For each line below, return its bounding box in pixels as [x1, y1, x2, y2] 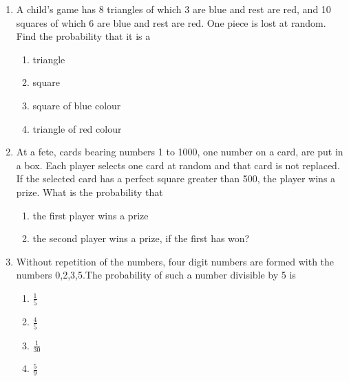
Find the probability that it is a [16, 29, 151, 43]
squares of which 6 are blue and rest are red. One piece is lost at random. [16, 15, 326, 30]
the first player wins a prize [32, 208, 149, 222]
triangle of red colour [32, 121, 122, 135]
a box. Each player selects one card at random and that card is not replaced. [16, 157, 340, 172]
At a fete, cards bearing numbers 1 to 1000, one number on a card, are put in [16, 144, 343, 159]
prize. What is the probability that [16, 184, 163, 199]
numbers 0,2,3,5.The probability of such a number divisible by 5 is [16, 268, 296, 282]
